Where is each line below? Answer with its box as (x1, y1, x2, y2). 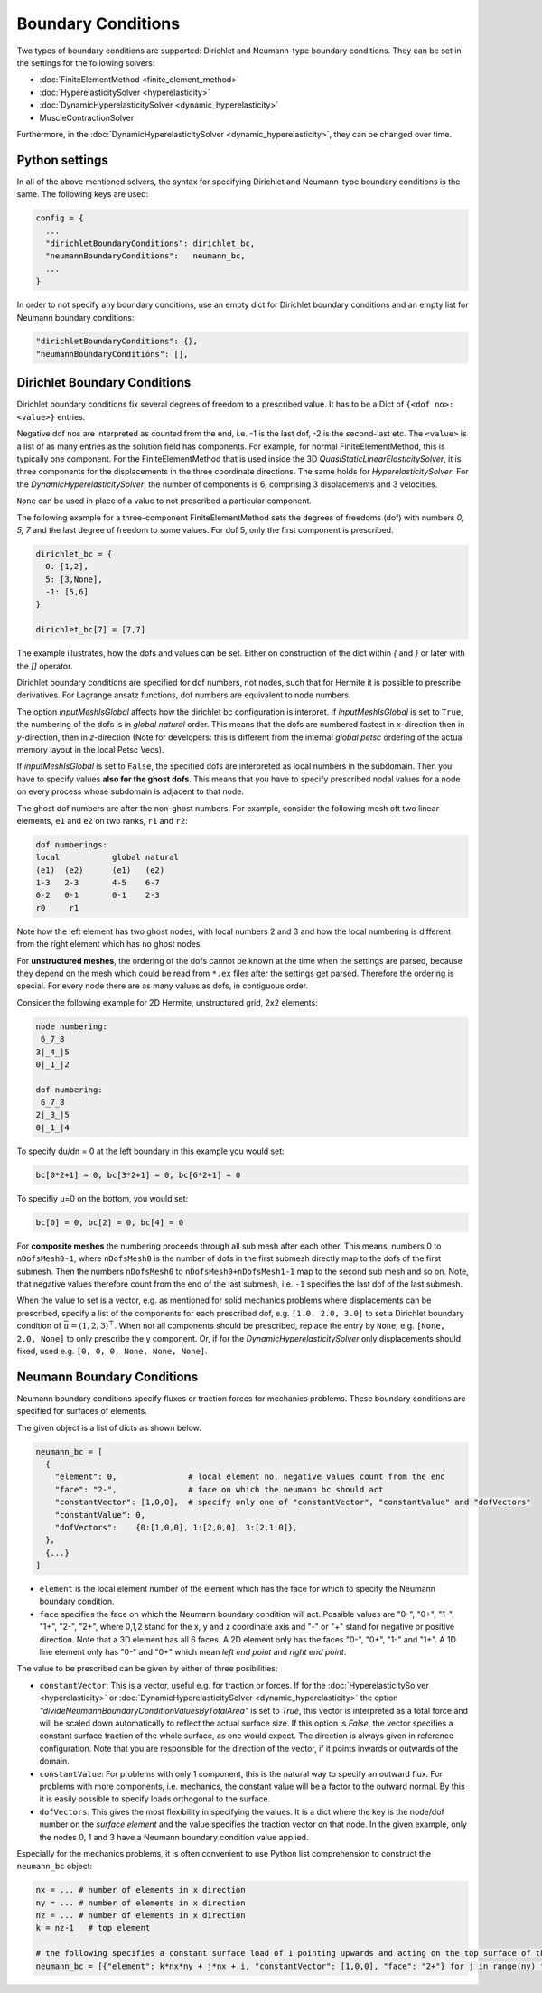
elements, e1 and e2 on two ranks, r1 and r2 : (16, 815, 189, 826)
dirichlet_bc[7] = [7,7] (35, 624, 146, 635)
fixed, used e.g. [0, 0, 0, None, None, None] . (16, 1345, 208, 1356)
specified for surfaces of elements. (16, 1406, 148, 1417)
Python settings (16, 152, 108, 167)
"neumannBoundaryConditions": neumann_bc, (45, 251, 246, 261)
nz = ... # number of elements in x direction (35, 1911, 246, 1921)
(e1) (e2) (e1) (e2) (35, 865, 165, 875)
